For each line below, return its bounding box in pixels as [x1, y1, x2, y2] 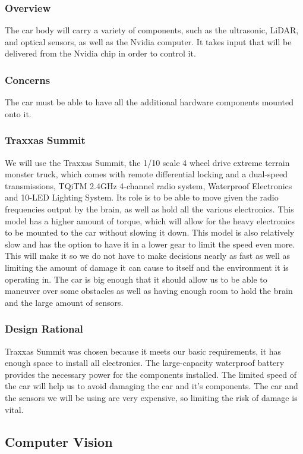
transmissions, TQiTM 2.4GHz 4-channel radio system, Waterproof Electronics [5, 179, 292, 192]
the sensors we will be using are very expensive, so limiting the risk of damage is [5, 391, 298, 403]
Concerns [5, 72, 50, 87]
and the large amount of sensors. [5, 296, 124, 308]
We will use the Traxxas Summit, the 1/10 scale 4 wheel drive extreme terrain [5, 156, 290, 168]
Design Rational [5, 321, 83, 336]
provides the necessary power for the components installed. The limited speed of [5, 368, 296, 380]
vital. [5, 403, 24, 415]
